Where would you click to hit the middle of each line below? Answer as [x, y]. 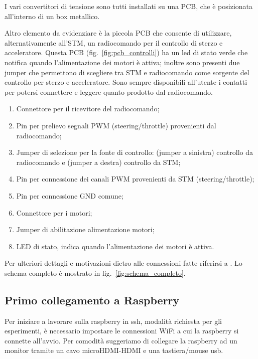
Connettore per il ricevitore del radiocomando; [88, 109]
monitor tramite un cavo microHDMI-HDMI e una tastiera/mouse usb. [114, 350]
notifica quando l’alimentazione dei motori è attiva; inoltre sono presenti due [122, 62]
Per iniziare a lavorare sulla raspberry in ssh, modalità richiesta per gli [113, 321]
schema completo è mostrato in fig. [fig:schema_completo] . [95, 273]
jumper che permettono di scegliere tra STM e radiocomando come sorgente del [127, 72]
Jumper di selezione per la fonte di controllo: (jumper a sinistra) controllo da [135, 152]
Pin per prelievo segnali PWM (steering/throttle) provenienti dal [116, 125]
